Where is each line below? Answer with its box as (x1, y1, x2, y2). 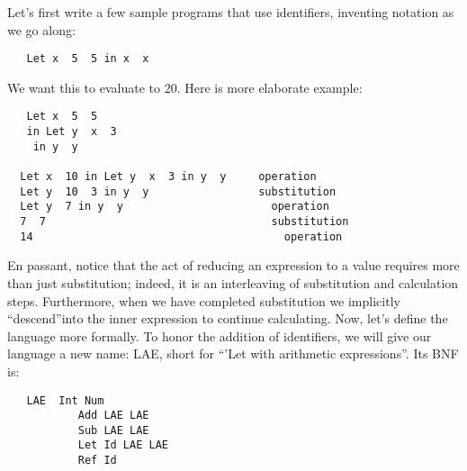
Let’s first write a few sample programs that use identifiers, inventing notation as (7, 3, 454, 21)
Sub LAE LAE (77, 423, 149, 437)
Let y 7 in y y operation (20, 200, 329, 213)
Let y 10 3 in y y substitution (20, 185, 337, 198)
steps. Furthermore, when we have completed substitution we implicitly (7, 291, 400, 310)
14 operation (20, 230, 343, 243)
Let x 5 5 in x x (26, 52, 149, 66)
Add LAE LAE (77, 409, 149, 422)
